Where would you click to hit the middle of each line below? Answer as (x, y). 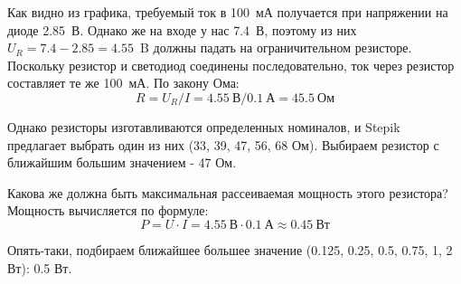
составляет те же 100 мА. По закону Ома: (123, 83)
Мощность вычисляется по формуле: (108, 210)
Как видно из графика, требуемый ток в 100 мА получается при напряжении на (228, 12)
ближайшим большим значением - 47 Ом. (122, 162)
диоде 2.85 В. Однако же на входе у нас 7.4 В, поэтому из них (182, 29)
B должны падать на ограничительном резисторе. (276, 47)
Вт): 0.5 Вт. (40, 267)
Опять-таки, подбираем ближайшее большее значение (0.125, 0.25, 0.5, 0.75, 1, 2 (230, 249)
